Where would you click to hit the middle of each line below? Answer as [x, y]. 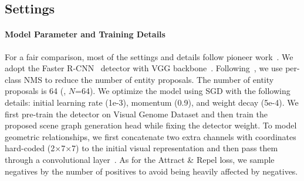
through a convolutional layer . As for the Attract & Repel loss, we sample [140, 159]
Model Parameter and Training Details [85, 34]
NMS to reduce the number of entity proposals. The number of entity [149, 79]
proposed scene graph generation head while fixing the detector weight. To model [151, 125]
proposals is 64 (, [36, 91]
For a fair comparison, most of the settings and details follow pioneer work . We [149, 56]
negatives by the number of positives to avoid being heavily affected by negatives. [151, 171]
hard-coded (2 [30, 148]
